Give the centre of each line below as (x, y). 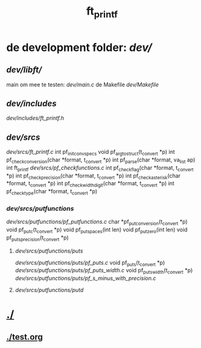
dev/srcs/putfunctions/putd (49, 290)
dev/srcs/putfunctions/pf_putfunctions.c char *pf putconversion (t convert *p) (97, 223)
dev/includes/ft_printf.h (35, 118)
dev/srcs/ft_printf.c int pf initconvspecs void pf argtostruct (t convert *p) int (90, 153)
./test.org (25, 337)
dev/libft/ (24, 70)
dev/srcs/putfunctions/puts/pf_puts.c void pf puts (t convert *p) (90, 263)
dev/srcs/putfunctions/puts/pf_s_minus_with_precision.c (86, 278)
